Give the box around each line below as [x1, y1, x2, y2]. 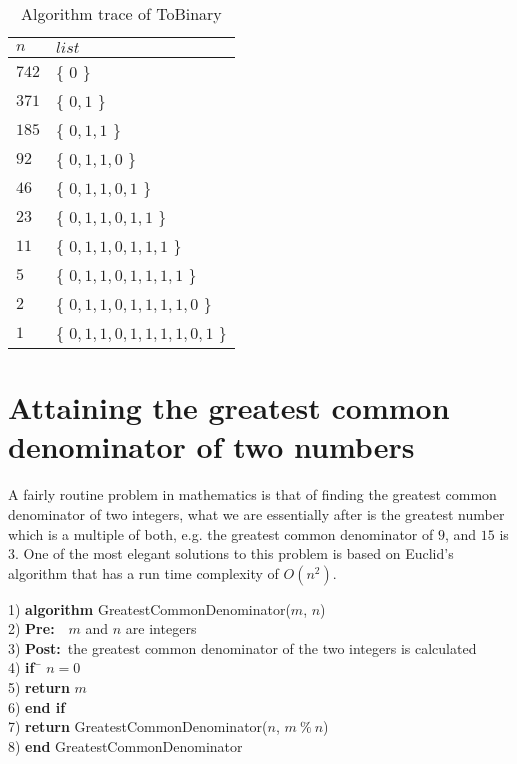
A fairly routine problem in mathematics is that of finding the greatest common [8, 484, 497, 505]
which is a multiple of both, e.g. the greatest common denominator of [8, 523, 434, 544]
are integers [125, 618, 197, 639]
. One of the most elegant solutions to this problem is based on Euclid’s [15, 543, 454, 564]
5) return [8, 677, 70, 698]
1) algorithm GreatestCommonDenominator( [8, 598, 291, 619]
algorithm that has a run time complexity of [8, 562, 279, 583]
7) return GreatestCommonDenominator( [8, 716, 268, 737]
